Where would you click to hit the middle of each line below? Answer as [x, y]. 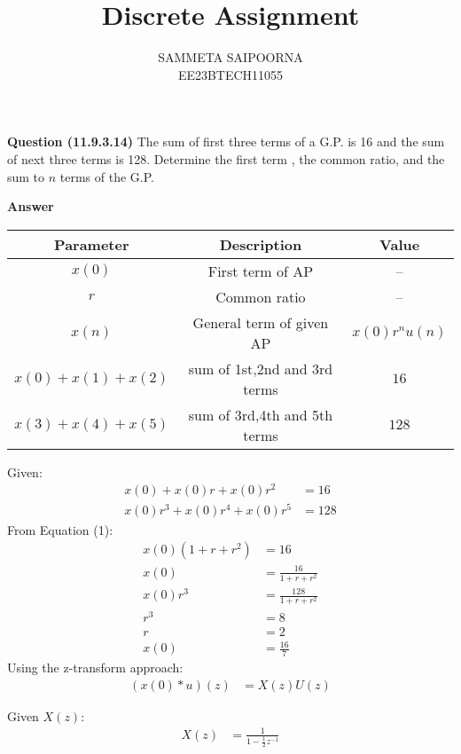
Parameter [92, 244]
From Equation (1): [60, 529]
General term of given [261, 322]
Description [261, 244]
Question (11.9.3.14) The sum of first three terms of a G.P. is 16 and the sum [226, 141]
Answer [31, 206]
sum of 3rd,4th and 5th [261, 414]
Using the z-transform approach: [95, 668]
